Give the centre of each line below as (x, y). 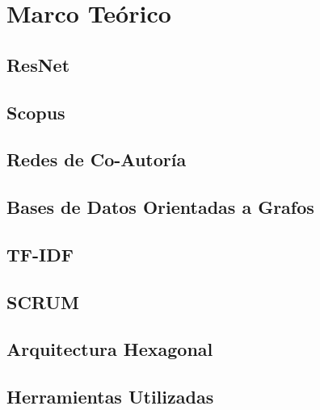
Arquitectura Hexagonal (110, 349)
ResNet (38, 64)
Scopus (36, 112)
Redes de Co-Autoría (97, 159)
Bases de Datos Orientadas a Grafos (160, 207)
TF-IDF (40, 254)
